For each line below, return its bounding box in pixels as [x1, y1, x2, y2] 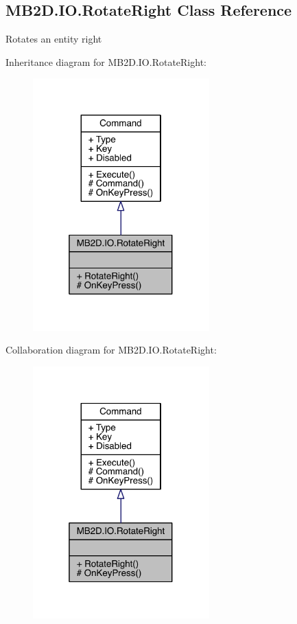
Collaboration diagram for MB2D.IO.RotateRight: [5, 343, 217, 357]
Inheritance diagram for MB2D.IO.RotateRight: [5, 54, 206, 69]
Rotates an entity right [5, 32, 102, 46]
